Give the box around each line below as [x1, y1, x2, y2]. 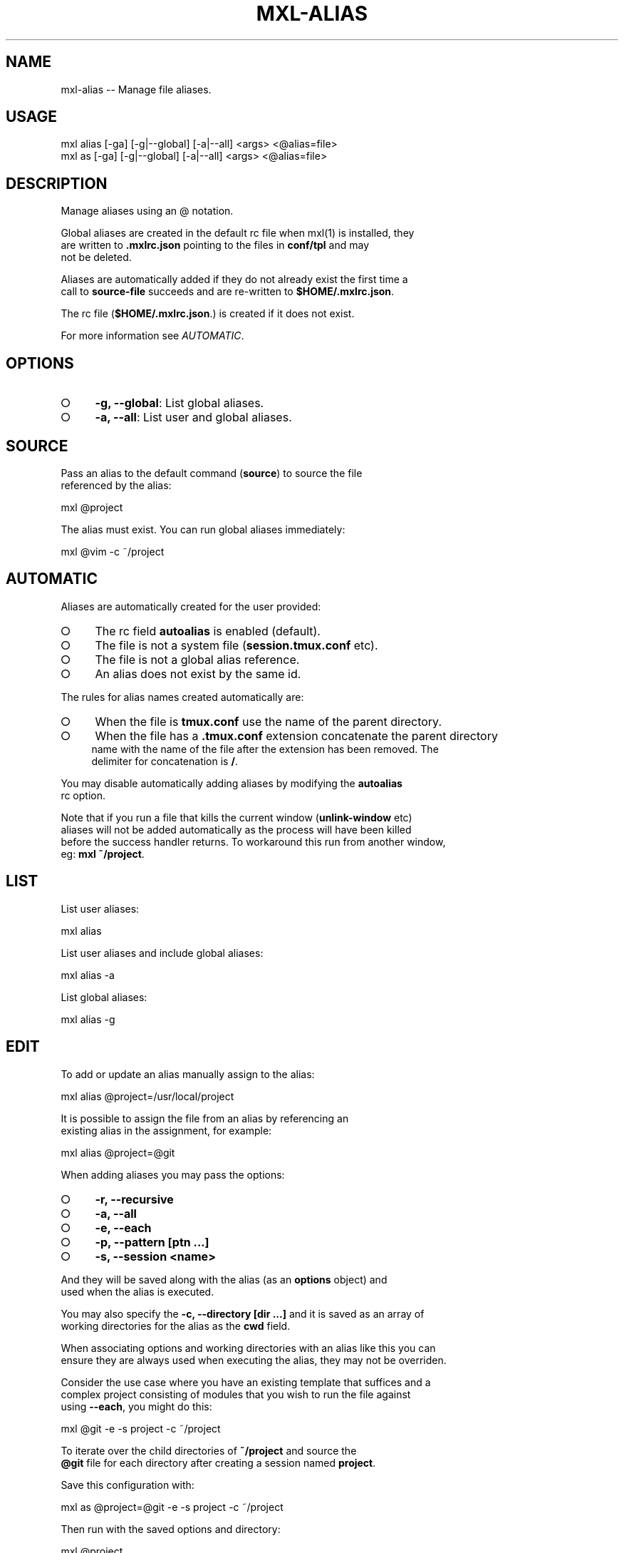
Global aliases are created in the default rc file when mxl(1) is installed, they [61, 227, 415, 240]
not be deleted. [61, 251, 132, 264]
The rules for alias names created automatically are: [61, 690, 304, 703]
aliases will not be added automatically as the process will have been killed [61, 823, 412, 836]
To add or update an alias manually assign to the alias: [61, 1067, 315, 1080]
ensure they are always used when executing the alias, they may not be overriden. [61, 1353, 447, 1366]
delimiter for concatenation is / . [91, 754, 238, 767]
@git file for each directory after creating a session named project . [61, 1456, 376, 1469]
